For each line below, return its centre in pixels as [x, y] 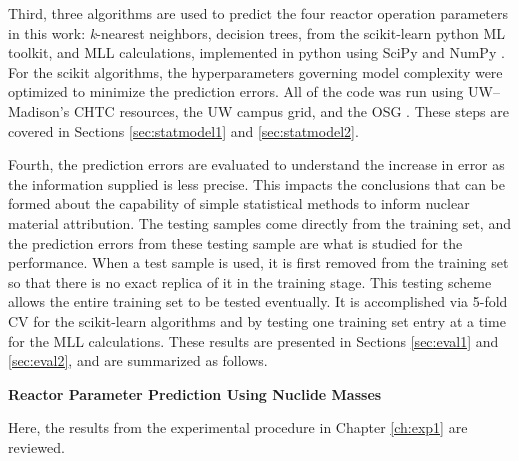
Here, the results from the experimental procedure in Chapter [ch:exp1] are [238, 427]
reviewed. [36, 446]
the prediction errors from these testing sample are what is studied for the [235, 242]
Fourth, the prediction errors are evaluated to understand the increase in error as [256, 164]
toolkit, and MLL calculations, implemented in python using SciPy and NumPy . [256, 52]
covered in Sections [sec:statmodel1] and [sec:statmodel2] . [183, 130]
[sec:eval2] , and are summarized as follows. [138, 360]
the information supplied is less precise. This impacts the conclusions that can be [256, 183]
